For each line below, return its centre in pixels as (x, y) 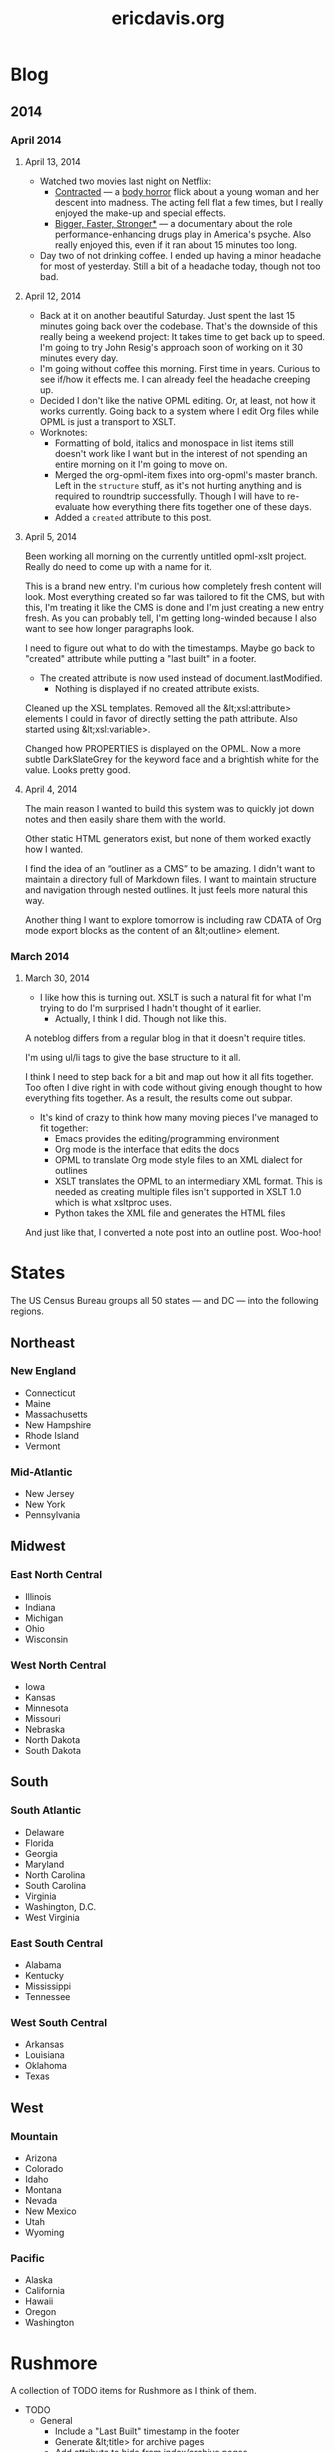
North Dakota (52, 1740)
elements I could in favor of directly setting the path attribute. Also (161, 718)
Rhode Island (52, 1435)
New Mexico (50, 2211)
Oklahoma (46, 2066)
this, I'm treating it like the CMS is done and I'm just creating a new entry (174, 607)
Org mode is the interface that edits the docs (147, 1149)
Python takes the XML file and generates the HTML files (170, 1213)
